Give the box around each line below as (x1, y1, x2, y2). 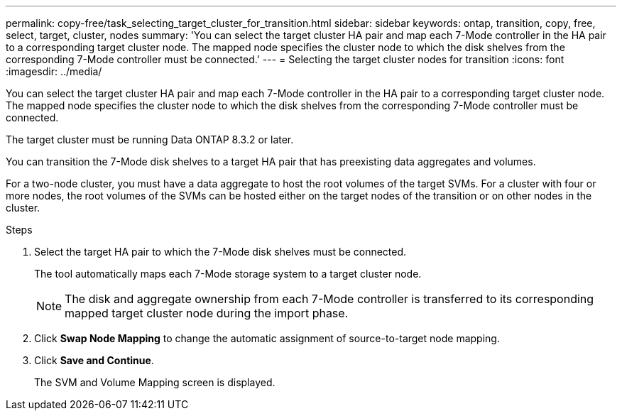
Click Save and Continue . (34, 354, 154, 366)
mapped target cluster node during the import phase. (65, 306, 349, 320)
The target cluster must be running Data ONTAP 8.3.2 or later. (6, 133, 294, 146)
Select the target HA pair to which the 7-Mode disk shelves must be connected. (34, 246, 407, 258)
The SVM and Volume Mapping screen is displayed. (34, 376, 275, 388)
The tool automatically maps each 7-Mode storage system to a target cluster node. (34, 268, 422, 280)
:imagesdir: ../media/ (6, 65, 102, 77)
